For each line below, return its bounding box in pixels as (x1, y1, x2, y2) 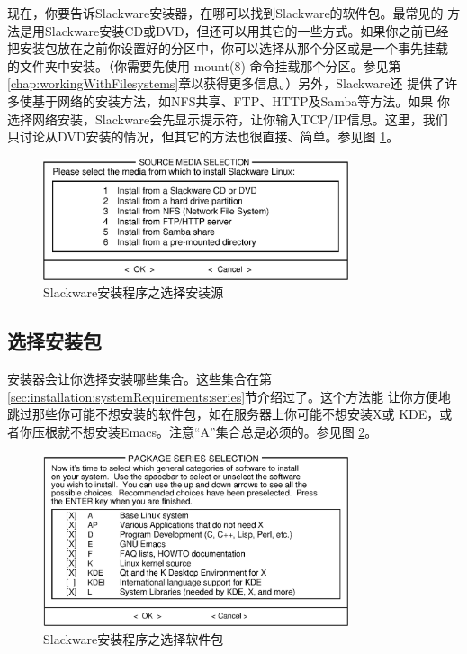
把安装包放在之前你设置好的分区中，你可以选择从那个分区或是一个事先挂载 (7, 39, 448, 58)
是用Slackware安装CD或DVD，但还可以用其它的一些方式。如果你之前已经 (19, 21, 449, 40)
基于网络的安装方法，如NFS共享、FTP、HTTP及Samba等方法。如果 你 (31, 91, 450, 110)
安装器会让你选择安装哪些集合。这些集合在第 (7, 369, 272, 388)
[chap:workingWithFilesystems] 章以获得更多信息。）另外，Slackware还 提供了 (7, 74, 445, 93)
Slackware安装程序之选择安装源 (43, 283, 224, 302)
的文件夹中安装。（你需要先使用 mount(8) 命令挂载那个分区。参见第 (7, 56, 401, 75)
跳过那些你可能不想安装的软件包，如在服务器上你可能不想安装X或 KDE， (7, 404, 440, 423)
